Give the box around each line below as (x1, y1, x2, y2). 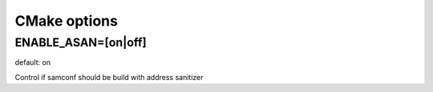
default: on (14, 58, 51, 67)
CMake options (14, 12, 118, 30)
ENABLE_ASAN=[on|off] (14, 35, 148, 50)
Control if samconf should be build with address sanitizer (14, 72, 204, 82)
